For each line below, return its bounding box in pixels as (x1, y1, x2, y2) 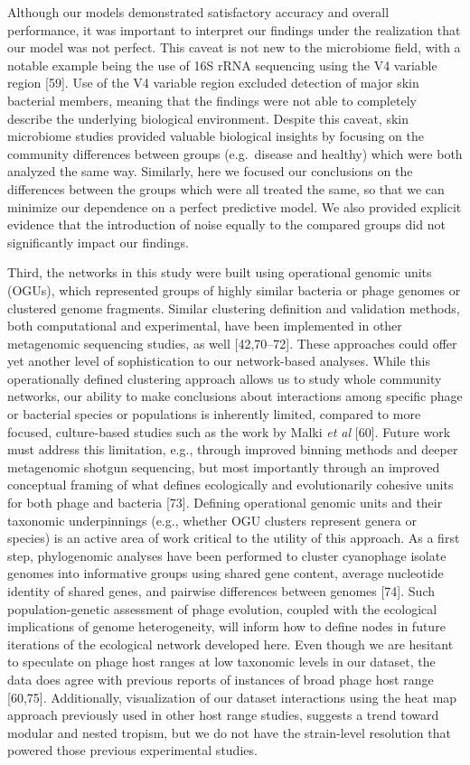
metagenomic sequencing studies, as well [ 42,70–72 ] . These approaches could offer (7, 333, 457, 352)
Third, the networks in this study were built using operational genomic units (7, 263, 432, 282)
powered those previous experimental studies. (7, 741, 258, 760)
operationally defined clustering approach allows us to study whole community (7, 369, 442, 387)
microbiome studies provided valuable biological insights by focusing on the (7, 126, 424, 145)
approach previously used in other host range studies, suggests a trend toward (7, 705, 439, 724)
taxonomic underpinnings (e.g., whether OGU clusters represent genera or (7, 510, 417, 529)
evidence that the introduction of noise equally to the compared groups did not (7, 215, 446, 234)
